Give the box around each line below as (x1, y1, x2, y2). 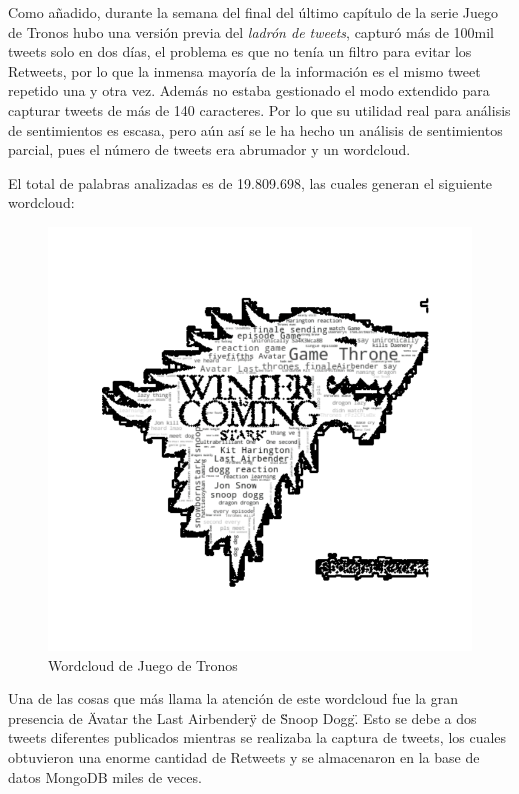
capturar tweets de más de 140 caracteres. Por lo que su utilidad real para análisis (8, 99, 511, 120)
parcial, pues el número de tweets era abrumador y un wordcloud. (8, 139, 411, 160)
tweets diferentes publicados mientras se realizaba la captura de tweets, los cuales (8, 727, 507, 748)
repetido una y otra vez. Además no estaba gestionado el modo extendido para (8, 80, 490, 101)
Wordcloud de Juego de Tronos (48, 654, 238, 675)
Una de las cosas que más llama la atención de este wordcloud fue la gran (8, 688, 458, 709)
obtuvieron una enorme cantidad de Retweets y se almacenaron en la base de (8, 746, 480, 767)
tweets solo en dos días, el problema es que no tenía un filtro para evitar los (8, 41, 472, 62)
